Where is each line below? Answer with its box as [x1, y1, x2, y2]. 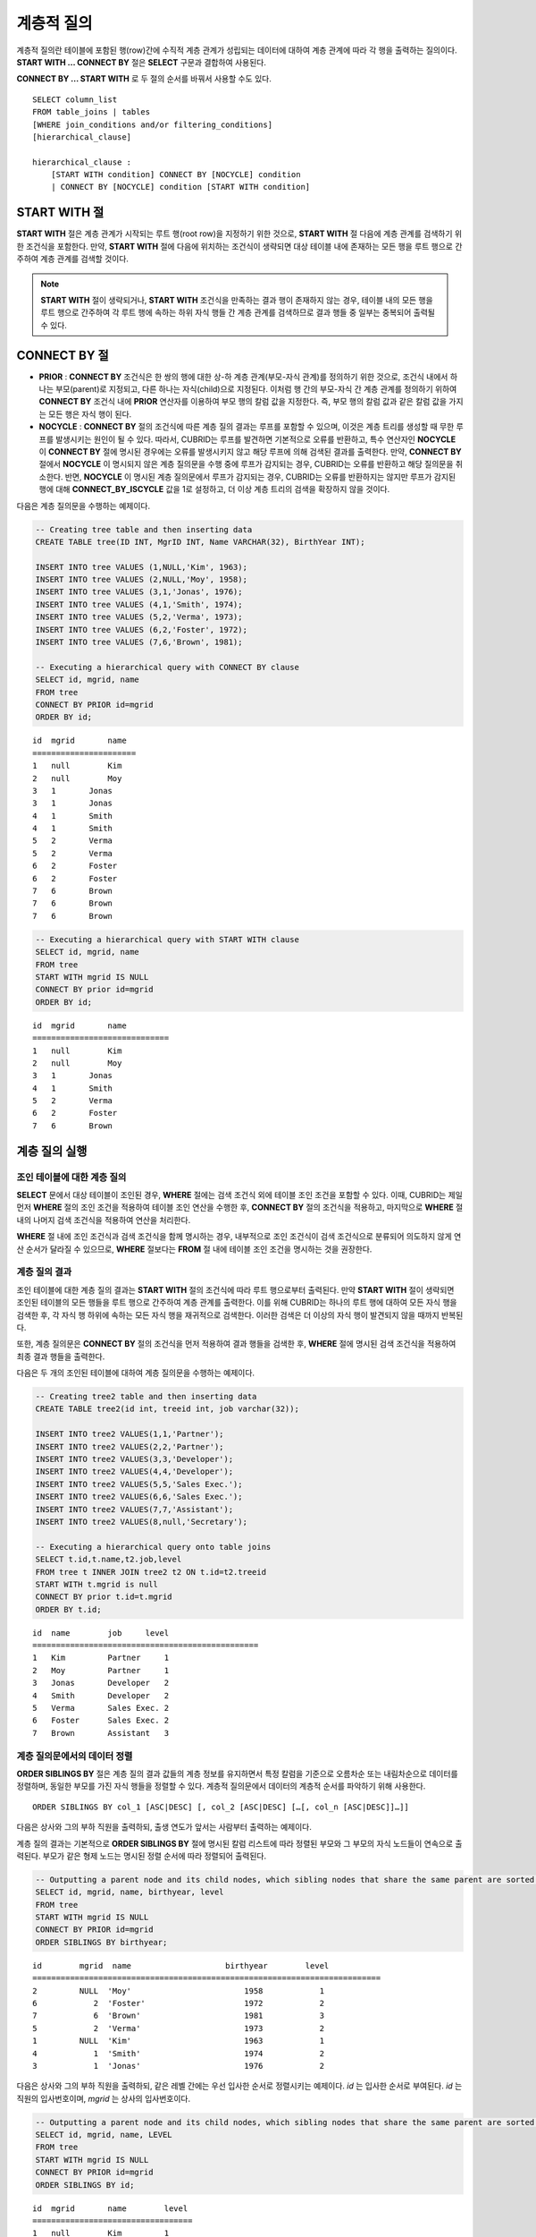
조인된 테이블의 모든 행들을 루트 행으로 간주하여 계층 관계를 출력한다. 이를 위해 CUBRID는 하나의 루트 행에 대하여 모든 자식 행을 [16, 1297, 457, 1308]
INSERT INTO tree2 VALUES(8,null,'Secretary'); [35, 1517, 247, 1527]
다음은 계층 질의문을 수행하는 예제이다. [16, 500, 151, 511]
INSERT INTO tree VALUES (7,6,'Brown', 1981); [35, 637, 243, 648]
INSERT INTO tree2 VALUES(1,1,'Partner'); [35, 1429, 224, 1440]
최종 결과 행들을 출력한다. [16, 1351, 105, 1362]
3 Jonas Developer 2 [32, 1678, 170, 1688]
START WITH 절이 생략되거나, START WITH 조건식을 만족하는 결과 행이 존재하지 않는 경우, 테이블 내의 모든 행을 [40, 294, 433, 305]
